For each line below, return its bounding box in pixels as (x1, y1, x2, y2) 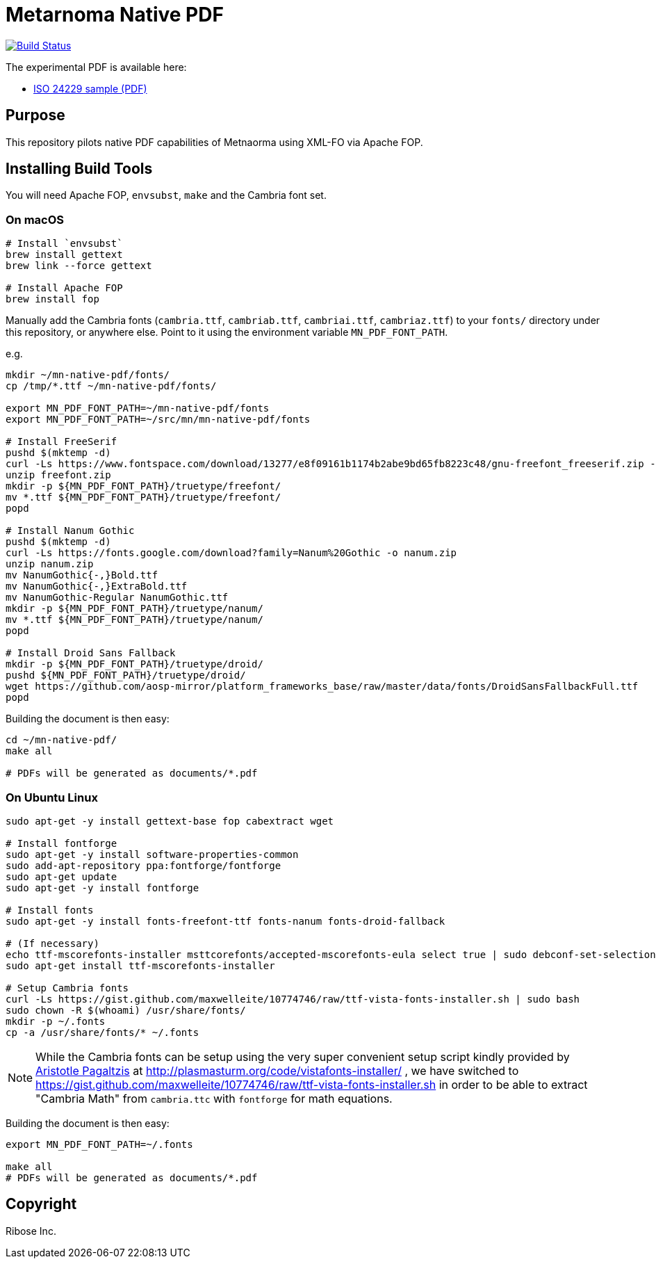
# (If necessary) (6, 937, 99, 949)
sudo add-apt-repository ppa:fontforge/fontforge (6, 859, 281, 871)
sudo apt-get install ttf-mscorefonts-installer (6, 959, 275, 971)
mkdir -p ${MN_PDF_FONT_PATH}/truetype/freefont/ (6, 480, 281, 492)
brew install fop (6, 293, 99, 305)
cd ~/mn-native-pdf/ (6, 734, 117, 746)
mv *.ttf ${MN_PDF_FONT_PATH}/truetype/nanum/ (6, 614, 263, 626)
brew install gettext (6, 249, 123, 261)
